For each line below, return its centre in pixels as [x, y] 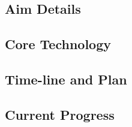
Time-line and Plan [66, 79]
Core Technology [58, 44]
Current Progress [60, 114]
